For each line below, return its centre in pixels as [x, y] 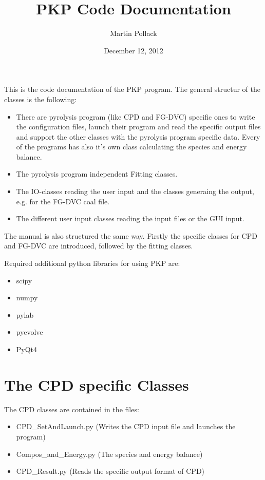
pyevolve [30, 332]
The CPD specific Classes [97, 384]
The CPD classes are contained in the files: [72, 409]
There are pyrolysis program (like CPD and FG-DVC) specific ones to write [136, 116]
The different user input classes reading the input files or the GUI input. [130, 218]
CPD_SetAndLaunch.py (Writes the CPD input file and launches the [126, 426]
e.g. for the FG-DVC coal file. [63, 201]
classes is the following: [41, 99]
